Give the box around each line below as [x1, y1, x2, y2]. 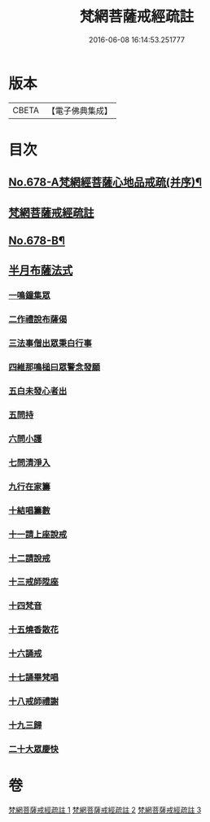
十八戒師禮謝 [8, 696, 59, 707]
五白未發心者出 [8, 386, 68, 397]
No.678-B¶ [8, 234, 65, 248]
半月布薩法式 [8, 264, 73, 278]
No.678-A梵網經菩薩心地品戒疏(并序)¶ [8, 176, 202, 190]
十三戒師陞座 [8, 576, 59, 588]
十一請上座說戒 [8, 528, 68, 540]
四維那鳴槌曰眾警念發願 [8, 361, 100, 373]
